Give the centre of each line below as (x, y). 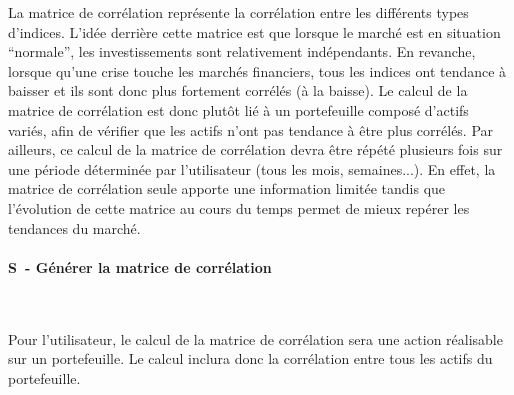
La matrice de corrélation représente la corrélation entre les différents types (238, 12)
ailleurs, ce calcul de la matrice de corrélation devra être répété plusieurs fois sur (255, 149)
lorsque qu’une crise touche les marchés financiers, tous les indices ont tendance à (257, 70)
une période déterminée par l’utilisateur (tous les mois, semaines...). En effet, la (252, 168)
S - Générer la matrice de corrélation (140, 266)
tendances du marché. (74, 227)
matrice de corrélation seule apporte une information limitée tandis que (227, 188)
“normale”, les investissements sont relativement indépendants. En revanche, (242, 51)
